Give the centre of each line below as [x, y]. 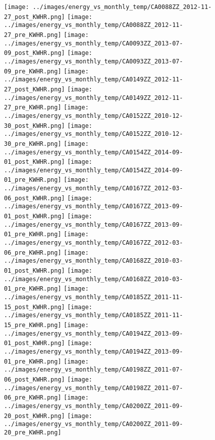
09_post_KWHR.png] [34, 53]
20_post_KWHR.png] [34, 416]
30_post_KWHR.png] [34, 126]
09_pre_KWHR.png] [33, 71]
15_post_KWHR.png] [34, 307]
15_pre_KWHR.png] [33, 325]
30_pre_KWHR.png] [33, 144]
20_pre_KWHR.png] [33, 432]
